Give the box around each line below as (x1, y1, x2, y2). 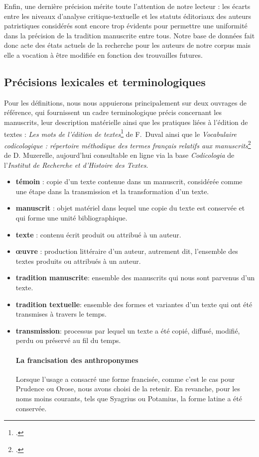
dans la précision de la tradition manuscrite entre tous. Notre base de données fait (4, 30, 255, 40)
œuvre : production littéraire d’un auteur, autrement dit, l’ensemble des (15, 246, 238, 256)
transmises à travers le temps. (15, 309, 107, 319)
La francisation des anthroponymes (15, 354, 138, 365)
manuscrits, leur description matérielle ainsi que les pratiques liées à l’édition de (4, 116, 248, 127)
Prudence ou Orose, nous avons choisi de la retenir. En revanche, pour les (15, 383, 240, 394)
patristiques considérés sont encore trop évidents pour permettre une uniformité (4, 20, 248, 31)
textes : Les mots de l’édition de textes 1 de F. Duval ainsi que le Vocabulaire (4, 127, 237, 139)
